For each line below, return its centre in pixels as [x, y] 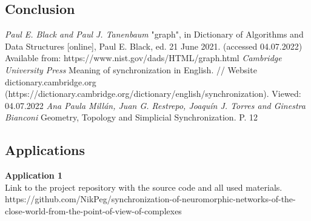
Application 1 [34, 175]
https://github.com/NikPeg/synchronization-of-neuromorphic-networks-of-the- [150, 199]
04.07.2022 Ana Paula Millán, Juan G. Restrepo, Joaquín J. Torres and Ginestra [155, 105]
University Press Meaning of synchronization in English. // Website [131, 69]
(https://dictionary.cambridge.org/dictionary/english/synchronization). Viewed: [153, 94]
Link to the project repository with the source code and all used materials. [144, 187]
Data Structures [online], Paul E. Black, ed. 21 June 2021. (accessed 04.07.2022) [154, 46]
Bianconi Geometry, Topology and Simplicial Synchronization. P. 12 [132, 117]
